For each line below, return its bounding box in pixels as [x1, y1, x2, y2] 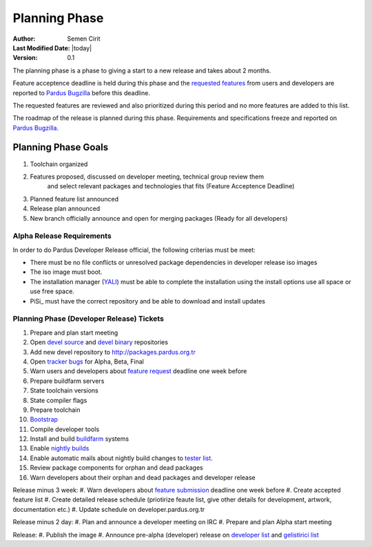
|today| [71, 43, 92, 52]
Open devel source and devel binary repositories [30, 338, 169, 346]
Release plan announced [30, 204, 101, 213]
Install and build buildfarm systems [30, 435, 130, 443]
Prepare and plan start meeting [30, 328, 118, 337]
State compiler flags [30, 396, 87, 404]
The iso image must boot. [30, 268, 103, 276]
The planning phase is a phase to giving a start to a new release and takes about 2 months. [12, 66, 271, 74]
